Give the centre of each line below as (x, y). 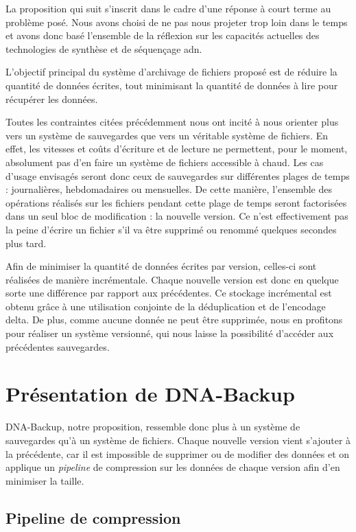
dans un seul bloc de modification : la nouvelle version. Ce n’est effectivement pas (177, 216)
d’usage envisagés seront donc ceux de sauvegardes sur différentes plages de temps (178, 175)
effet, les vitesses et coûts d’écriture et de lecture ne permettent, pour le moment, (177, 149)
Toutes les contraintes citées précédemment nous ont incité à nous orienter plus (172, 122)
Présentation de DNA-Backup (150, 394)
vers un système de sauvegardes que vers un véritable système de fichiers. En (167, 135)
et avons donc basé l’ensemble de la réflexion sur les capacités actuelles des (163, 35)
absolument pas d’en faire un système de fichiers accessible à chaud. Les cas (165, 162)
